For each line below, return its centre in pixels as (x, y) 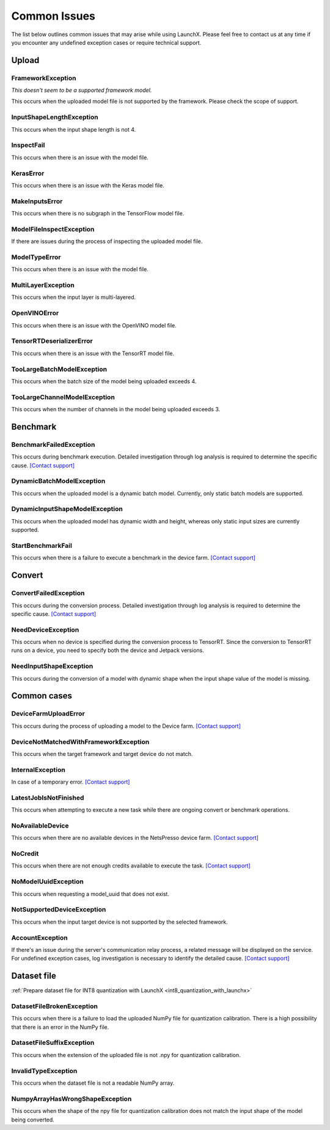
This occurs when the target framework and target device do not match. (102, 754)
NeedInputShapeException (52, 666)
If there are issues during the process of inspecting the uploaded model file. (107, 241)
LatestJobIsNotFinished (48, 798)
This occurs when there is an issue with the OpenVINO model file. (94, 325)
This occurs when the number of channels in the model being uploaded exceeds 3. (116, 410)
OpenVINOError (35, 313)
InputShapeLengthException (55, 118)
